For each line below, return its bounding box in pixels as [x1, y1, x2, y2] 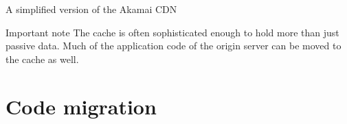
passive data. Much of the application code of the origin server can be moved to [5, 38, 342, 53]
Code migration [5, 92, 157, 120]
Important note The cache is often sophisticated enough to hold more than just [5, 25, 339, 39]
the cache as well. [5, 51, 79, 66]
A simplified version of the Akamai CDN [5, 2, 177, 16]
